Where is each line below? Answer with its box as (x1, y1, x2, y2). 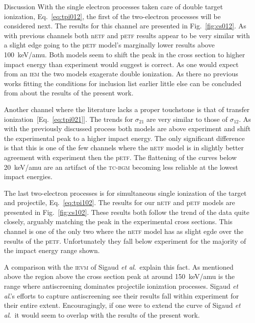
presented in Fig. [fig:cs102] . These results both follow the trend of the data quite (4, 207, 250, 217)
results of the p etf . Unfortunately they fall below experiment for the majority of (4, 235, 246, 246)
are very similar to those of (146, 114, 228, 124)
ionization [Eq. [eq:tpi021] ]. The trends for (4, 114, 133, 124)
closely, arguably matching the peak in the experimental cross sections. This (4, 216, 233, 227)
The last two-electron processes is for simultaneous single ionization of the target (4, 187, 247, 198)
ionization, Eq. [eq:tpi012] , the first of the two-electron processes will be (4, 11, 221, 21)
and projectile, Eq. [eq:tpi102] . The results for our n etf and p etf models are (4, 197, 235, 208)
